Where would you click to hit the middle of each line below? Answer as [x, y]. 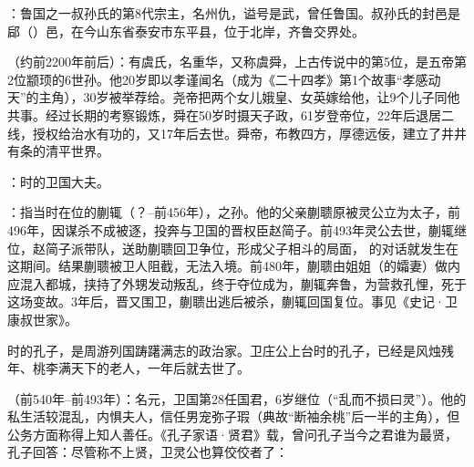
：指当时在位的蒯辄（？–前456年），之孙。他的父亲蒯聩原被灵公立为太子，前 [234, 212]
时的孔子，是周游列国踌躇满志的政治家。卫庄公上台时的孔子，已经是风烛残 [231, 350]
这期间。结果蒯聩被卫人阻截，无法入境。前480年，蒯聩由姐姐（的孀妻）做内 [234, 266]
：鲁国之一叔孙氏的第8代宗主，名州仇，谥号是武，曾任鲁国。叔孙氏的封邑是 [234, 13]
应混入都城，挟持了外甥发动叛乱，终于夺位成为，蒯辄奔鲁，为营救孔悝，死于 [237, 283]
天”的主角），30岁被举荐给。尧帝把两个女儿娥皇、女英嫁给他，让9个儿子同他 [234, 97]
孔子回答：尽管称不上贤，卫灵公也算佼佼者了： [148, 452]
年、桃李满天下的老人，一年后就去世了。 [129, 368]
